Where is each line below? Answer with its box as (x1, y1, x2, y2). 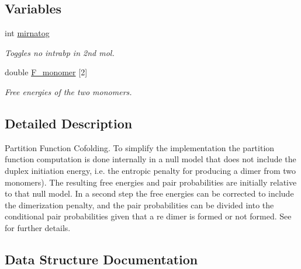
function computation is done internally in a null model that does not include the (5, 153, 296, 165)
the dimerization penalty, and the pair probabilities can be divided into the (5, 198, 274, 211)
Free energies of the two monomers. (5, 85, 132, 97)
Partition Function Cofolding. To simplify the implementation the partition (5, 141, 275, 153)
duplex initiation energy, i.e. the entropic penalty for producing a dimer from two (5, 164, 296, 176)
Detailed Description (5, 114, 133, 132)
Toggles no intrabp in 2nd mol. (5, 46, 115, 58)
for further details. (5, 221, 71, 233)
